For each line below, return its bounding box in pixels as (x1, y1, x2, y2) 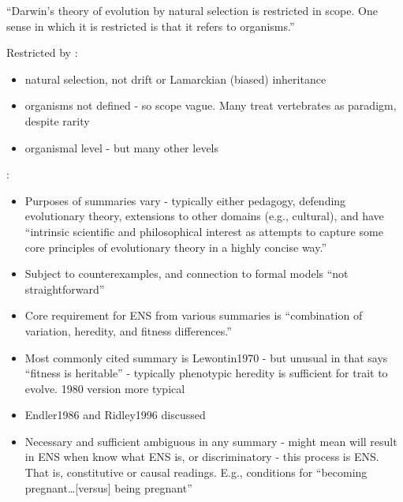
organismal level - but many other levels (24, 139, 219, 155)
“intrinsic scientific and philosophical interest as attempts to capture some (24, 223, 383, 239)
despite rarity (24, 112, 90, 129)
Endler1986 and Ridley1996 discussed (24, 406, 206, 423)
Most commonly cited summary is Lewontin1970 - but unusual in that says (24, 349, 388, 365)
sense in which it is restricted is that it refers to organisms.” (6, 17, 295, 34)
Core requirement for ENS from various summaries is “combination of (24, 307, 363, 324)
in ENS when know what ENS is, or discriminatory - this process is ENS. (24, 448, 379, 465)
